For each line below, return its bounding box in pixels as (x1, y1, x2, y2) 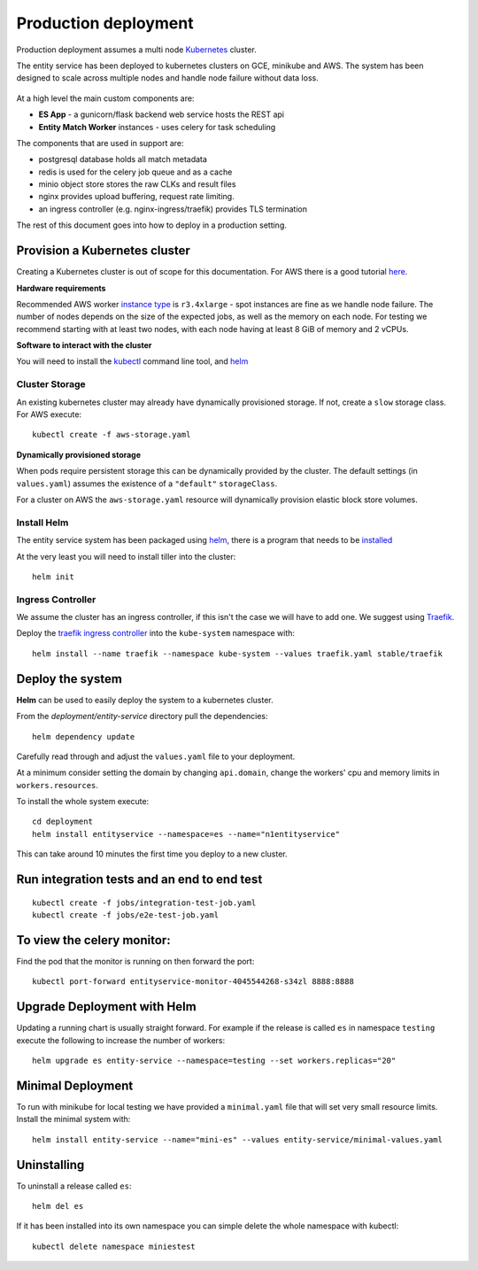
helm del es (32, 1201, 84, 1211)
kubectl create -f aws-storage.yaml (32, 430, 191, 440)
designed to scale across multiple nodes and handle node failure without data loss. (16, 73, 319, 83)
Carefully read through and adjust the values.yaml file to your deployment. (16, 751, 296, 762)
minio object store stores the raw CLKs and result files (38, 179, 236, 190)
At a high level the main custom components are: (16, 93, 195, 104)
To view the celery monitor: (16, 933, 172, 948)
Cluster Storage (16, 378, 86, 391)
